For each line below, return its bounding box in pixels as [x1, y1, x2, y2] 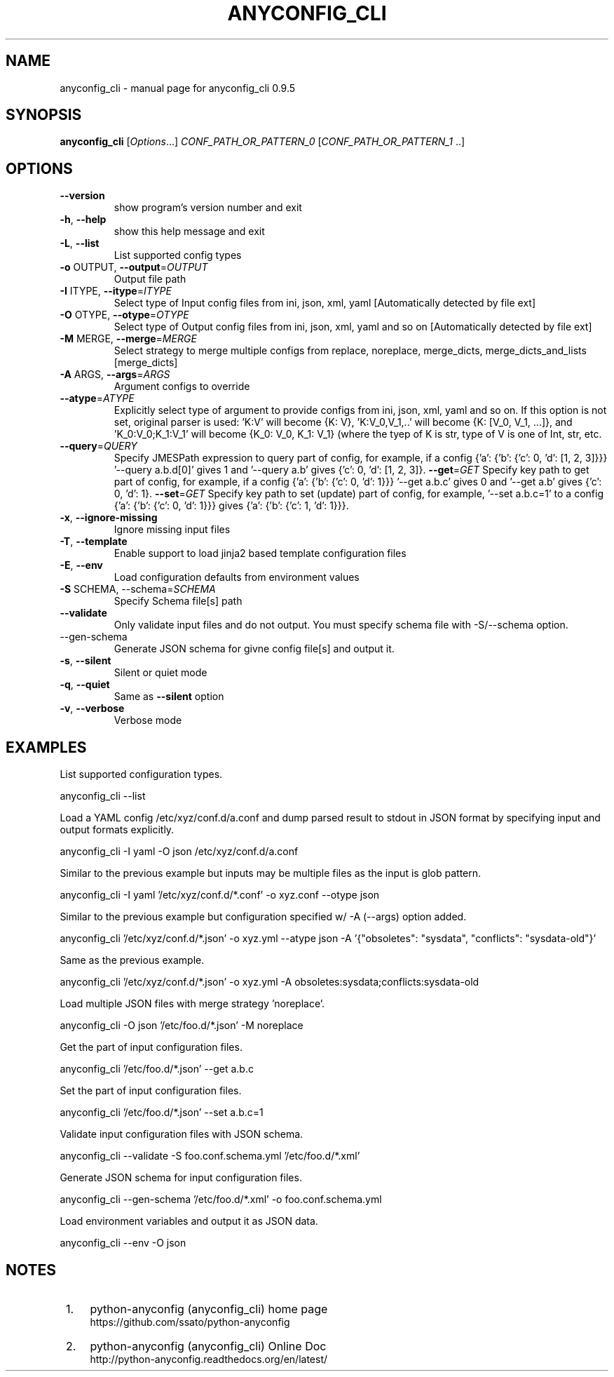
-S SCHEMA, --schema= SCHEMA [60, 583, 216, 596]
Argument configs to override [114, 380, 250, 393]
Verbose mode [114, 714, 182, 727]
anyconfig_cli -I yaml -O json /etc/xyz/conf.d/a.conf [60, 845, 299, 858]
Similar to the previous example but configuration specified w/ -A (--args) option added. [60, 911, 467, 923]
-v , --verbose [60, 702, 125, 715]
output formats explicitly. [60, 824, 175, 836]
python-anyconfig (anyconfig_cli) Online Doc [90, 1338, 327, 1353]
